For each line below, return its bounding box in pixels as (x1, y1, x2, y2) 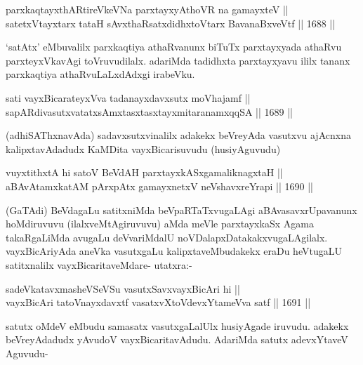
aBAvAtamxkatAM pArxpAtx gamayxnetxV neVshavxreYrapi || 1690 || (6, 178, 313, 193)
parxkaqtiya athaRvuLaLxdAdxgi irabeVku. (6, 67, 195, 81)
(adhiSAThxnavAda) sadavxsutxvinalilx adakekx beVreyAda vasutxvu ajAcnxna (6, 128, 351, 142)
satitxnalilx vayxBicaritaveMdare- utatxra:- (6, 257, 192, 272)
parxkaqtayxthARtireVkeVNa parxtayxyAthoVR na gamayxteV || (6, 2, 289, 16)
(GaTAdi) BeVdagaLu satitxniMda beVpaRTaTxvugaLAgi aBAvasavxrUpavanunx (6, 202, 357, 217)
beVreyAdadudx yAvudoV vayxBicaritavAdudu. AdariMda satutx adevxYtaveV (6, 332, 348, 347)
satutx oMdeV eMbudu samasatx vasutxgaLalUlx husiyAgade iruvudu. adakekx (6, 318, 349, 333)
